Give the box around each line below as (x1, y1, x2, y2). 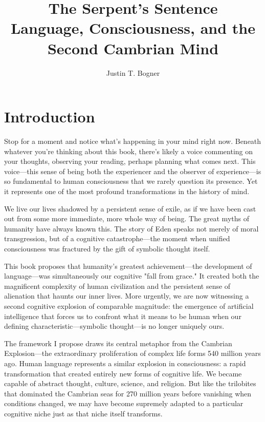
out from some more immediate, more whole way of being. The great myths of (4, 213, 249, 224)
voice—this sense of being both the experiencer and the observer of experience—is (4, 165, 261, 176)
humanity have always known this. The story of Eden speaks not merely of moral (4, 223, 259, 234)
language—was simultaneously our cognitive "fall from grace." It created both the (4, 270, 259, 281)
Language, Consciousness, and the (10, 17, 256, 38)
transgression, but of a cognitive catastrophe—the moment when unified (4, 233, 230, 244)
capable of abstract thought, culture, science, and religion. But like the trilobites (4, 378, 256, 389)
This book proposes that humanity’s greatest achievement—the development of (4, 260, 252, 271)
